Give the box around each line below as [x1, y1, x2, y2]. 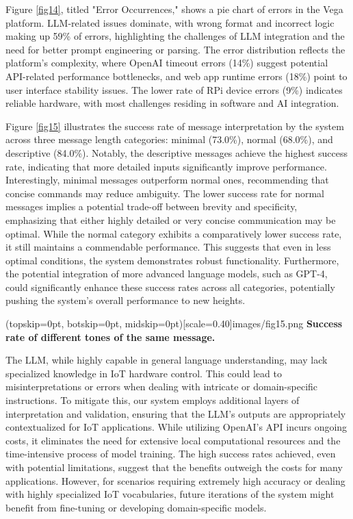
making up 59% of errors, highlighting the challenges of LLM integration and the [5, 29, 345, 43]
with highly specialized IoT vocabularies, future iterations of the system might [5, 487, 335, 501]
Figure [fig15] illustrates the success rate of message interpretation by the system [5, 118, 344, 133]
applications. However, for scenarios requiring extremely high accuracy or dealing [5, 473, 345, 488]
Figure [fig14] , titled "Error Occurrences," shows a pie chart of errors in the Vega [5, 2, 343, 16]
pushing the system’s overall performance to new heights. [5, 293, 246, 307]
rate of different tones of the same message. [5, 329, 215, 344]
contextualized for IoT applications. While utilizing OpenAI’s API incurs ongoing [5, 420, 348, 434]
